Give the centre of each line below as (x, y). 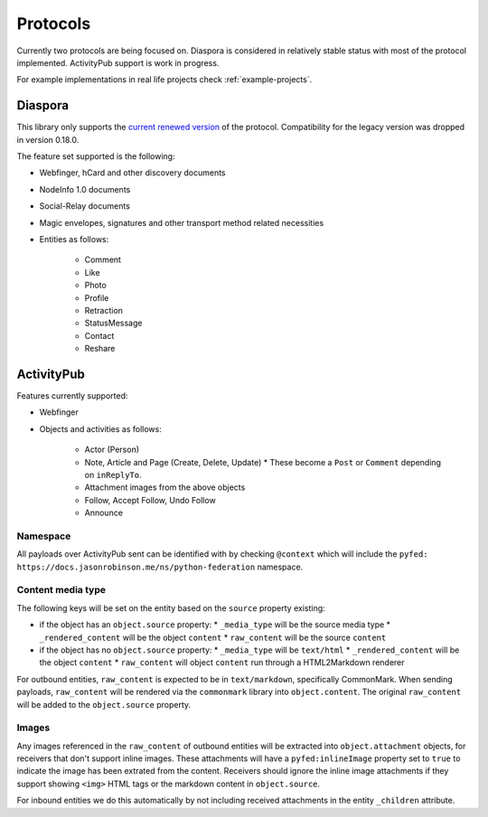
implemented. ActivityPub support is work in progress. (118, 62)
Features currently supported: (72, 396)
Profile (97, 297)
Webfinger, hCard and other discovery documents (132, 173)
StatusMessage (113, 323)
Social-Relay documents (85, 206)
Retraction (104, 310)
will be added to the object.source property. (104, 704)
